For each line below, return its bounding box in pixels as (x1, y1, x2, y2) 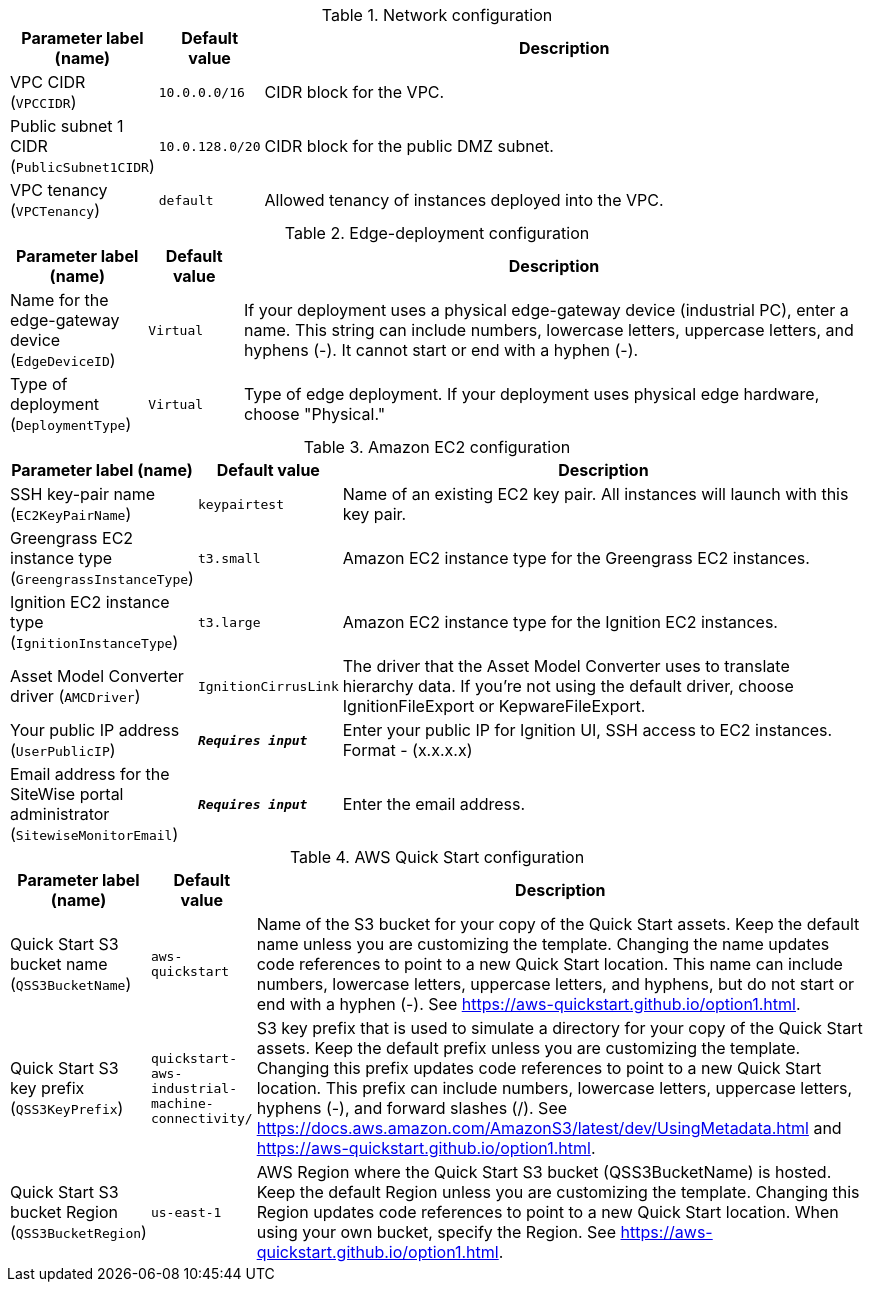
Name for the (10, 290, 109, 310)
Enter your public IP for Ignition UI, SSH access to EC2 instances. (342, 720, 833, 740)
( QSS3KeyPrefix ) (10, 1098, 124, 1118)
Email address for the (10, 764, 170, 784)
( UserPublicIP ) (10, 740, 116, 760)
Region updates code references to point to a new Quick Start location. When (256, 1202, 839, 1222)
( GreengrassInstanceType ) (10, 568, 194, 588)
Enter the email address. (342, 794, 526, 814)
